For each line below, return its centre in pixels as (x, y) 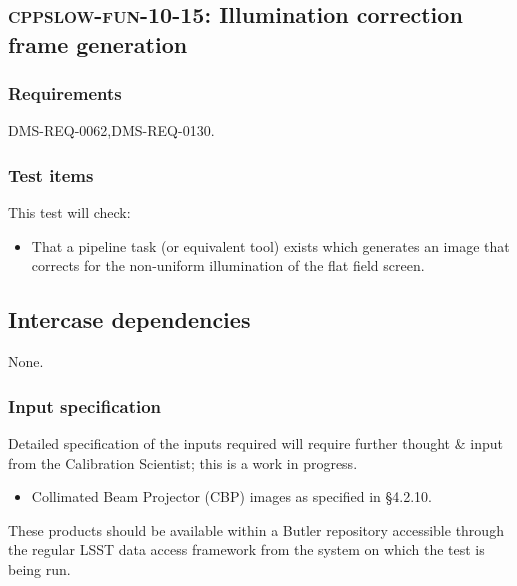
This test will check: (69, 212)
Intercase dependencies (129, 319)
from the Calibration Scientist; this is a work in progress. (183, 462)
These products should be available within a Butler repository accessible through (256, 529)
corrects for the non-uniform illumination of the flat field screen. (228, 265)
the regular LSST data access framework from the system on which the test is (246, 549)
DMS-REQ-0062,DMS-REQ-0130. (111, 130)
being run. (39, 568)
